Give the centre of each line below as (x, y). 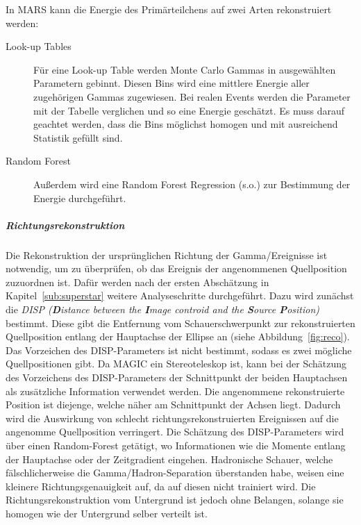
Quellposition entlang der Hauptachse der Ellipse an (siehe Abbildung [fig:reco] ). (178, 336)
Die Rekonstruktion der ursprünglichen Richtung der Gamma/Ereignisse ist (167, 255)
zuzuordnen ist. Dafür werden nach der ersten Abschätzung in (137, 282)
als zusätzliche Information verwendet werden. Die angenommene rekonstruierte (175, 391)
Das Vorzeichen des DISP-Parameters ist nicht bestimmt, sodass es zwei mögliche (179, 350)
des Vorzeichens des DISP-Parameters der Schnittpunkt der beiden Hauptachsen (177, 377)
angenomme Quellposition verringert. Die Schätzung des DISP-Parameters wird (175, 432)
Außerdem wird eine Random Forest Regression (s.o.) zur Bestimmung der (192, 184)
